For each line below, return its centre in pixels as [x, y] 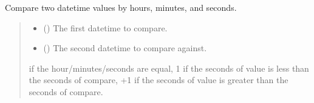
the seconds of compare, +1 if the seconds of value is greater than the [159, 80]
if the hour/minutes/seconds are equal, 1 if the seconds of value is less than [169, 68]
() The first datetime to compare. [105, 27]
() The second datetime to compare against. [125, 48]
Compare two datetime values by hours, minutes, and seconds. [121, 7]
